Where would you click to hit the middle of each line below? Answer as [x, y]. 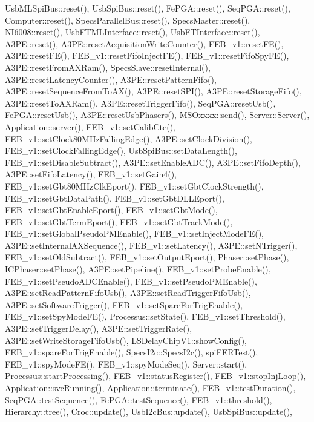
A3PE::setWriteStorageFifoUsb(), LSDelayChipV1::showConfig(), [126, 340]
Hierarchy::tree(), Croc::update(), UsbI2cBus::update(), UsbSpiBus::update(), [149, 411]
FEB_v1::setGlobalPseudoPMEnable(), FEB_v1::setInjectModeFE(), [134, 233]
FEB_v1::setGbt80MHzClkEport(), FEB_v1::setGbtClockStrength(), [134, 186]
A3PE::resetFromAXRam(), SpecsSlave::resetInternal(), [108, 67]
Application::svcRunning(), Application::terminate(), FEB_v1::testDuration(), [150, 387]
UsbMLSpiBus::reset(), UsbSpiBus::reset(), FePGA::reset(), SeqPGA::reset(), [148, 8]
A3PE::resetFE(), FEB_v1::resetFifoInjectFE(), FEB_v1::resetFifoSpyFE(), [147, 55]
